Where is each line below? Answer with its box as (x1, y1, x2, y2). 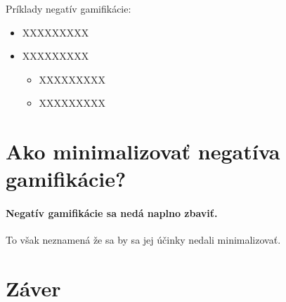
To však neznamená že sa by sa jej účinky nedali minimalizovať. (6, 232, 281, 247)
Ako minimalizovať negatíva (6, 137, 280, 166)
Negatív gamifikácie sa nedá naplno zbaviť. (6, 206, 218, 221)
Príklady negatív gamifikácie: (6, 1, 131, 15)
